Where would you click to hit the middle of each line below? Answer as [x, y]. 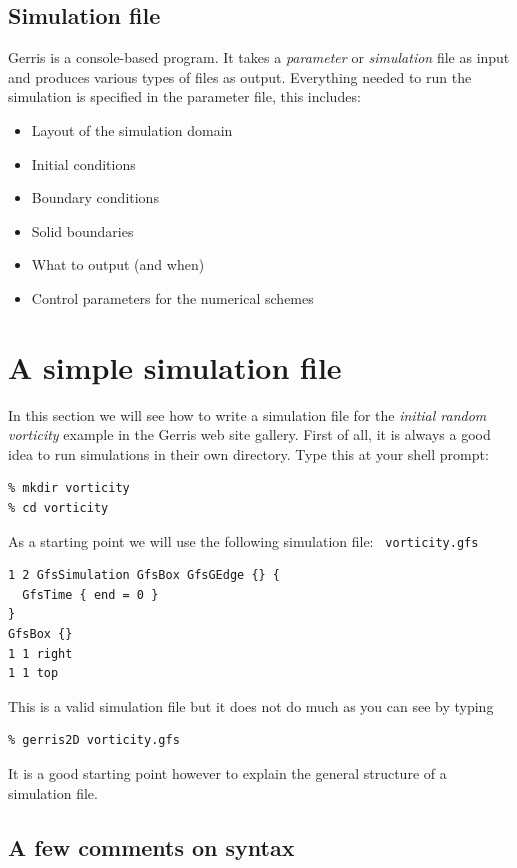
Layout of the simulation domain [132, 129]
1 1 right [40, 653]
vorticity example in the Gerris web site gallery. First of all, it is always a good [249, 434]
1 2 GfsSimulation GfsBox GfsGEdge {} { [144, 575]
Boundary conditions [95, 197]
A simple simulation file [175, 366]
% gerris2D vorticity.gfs [94, 740]
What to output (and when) [118, 264]
